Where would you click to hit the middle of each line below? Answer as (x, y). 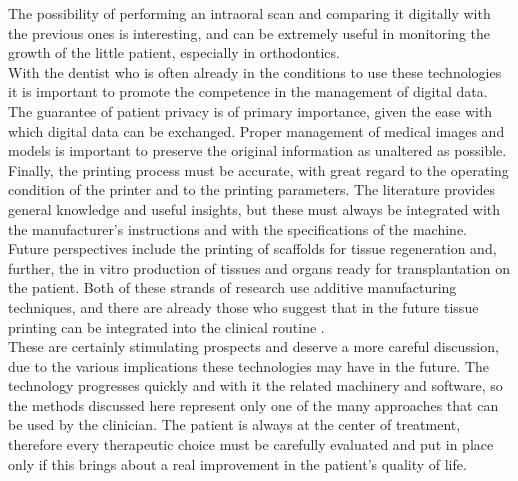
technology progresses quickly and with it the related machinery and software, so (255, 385)
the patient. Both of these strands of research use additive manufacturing (232, 287)
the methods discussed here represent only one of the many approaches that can (253, 404)
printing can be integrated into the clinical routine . (166, 326)
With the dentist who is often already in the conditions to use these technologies (255, 71)
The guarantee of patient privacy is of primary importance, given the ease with (250, 110)
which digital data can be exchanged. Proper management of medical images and (256, 130)
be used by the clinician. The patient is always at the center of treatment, (234, 424)
